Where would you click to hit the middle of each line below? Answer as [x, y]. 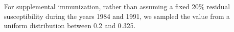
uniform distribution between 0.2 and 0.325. [70, 25]
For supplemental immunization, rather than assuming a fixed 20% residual [117, 6]
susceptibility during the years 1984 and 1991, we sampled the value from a [117, 16]
